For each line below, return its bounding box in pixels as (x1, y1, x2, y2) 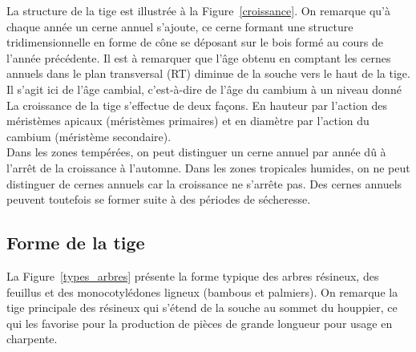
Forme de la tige (6, 230, 145, 255)
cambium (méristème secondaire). (6, 127, 172, 144)
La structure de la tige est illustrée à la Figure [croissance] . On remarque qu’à (6, 2, 390, 18)
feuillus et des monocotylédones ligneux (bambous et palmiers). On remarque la (6, 283, 398, 300)
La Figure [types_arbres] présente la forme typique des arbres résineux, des (6, 267, 379, 284)
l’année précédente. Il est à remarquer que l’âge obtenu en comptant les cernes (6, 49, 391, 66)
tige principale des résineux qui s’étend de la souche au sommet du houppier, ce (6, 299, 398, 316)
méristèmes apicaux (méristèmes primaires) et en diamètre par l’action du (6, 112, 370, 129)
